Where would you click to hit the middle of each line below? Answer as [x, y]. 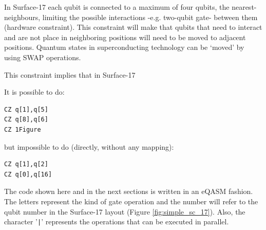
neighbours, [22, 17]
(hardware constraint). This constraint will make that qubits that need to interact [133, 27]
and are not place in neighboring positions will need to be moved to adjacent [125, 37]
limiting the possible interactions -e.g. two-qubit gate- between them [150, 17]
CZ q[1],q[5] [26, 109]
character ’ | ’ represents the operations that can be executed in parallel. [117, 222]
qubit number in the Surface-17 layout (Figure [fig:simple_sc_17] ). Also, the [125, 211]
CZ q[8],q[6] [26, 120]
